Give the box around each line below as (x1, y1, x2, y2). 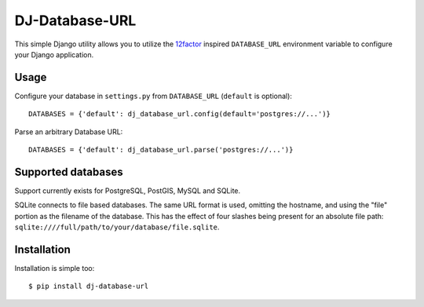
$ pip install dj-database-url (28, 282, 149, 291)
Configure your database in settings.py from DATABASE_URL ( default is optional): (14, 91, 292, 101)
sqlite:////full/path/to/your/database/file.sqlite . (14, 222, 220, 232)
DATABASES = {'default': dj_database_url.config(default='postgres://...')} (28, 110, 331, 119)
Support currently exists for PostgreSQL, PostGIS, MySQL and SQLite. (14, 185, 241, 196)
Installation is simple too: (14, 264, 95, 272)
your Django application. (14, 49, 94, 59)
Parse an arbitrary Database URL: (14, 126, 123, 137)
